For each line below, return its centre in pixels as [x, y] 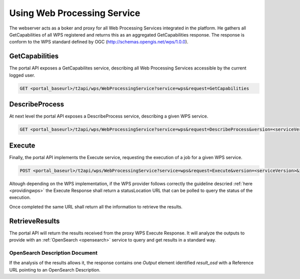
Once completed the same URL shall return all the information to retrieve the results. [96, 206]
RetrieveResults [34, 221]
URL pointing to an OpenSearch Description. [55, 269]
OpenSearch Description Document [53, 252]
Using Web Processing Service [75, 13]
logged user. [22, 75]
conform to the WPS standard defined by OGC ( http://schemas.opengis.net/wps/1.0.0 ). [99, 42]
